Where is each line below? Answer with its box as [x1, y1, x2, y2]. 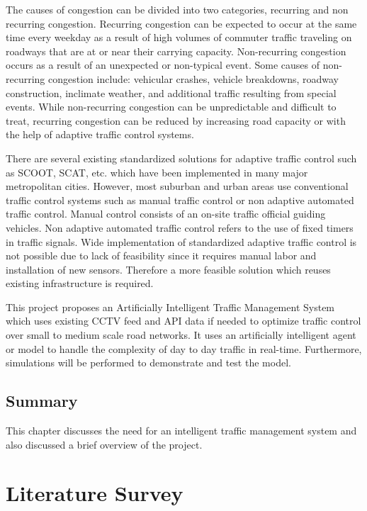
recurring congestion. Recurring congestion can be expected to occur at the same [6, 16, 357, 30]
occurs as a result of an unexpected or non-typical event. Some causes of [6, 57, 320, 72]
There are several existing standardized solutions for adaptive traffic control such [6, 150, 357, 165]
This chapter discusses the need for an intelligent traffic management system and [6, 423, 357, 438]
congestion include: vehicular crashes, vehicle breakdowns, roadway [48, 71, 339, 86]
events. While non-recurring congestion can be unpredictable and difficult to [6, 99, 337, 114]
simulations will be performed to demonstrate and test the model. [6, 355, 291, 370]
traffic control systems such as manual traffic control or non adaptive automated [6, 192, 354, 207]
